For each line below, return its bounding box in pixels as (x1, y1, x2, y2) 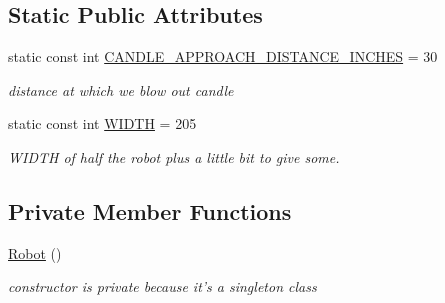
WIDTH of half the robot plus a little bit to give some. (8, 146, 340, 167)
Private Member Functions (8, 195, 292, 226)
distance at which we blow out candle (8, 79, 234, 100)
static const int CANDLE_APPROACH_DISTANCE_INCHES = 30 (8, 46, 438, 67)
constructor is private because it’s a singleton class (8, 276, 317, 297)
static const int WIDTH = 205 (8, 113, 197, 134)
